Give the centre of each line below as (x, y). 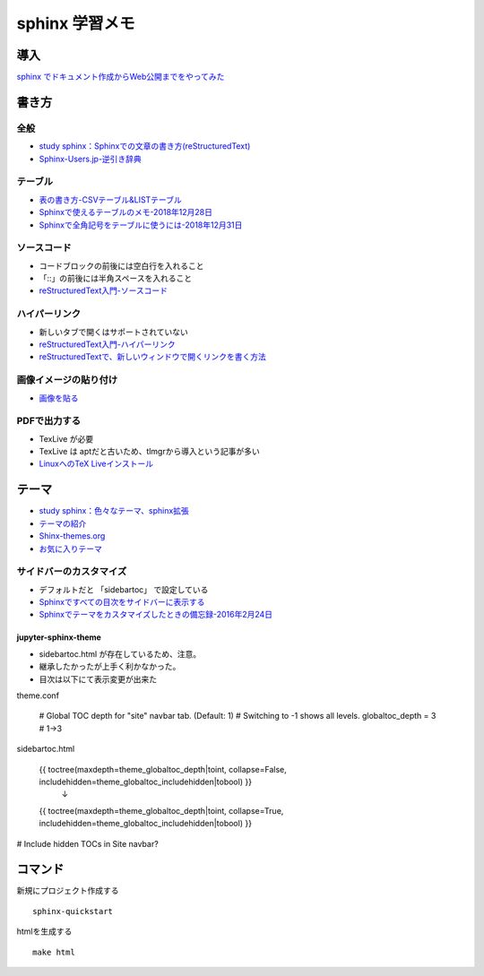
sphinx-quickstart (73, 911)
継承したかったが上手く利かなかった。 (110, 667)
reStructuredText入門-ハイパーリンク (108, 344)
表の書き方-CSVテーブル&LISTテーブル (111, 199)
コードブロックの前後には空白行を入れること (121, 265)
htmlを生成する (44, 931)
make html (54, 952)
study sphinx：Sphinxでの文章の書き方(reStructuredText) (145, 146)
